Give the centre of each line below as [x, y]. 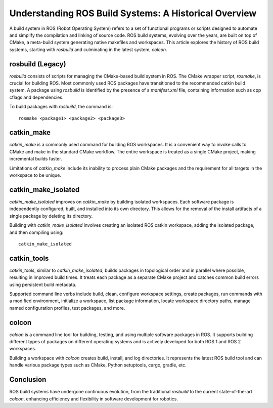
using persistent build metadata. [43, 284]
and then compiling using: [36, 232]
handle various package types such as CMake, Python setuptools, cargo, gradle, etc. [98, 365]
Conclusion [28, 380]
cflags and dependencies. [36, 97]
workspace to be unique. [35, 175]
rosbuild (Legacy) [38, 64]
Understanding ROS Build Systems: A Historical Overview [133, 13]
